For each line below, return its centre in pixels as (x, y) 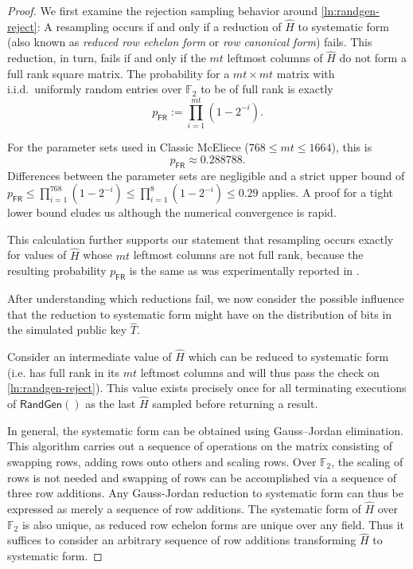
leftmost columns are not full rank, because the (248, 255)
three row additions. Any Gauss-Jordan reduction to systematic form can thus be (205, 493)
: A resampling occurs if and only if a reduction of (159, 26)
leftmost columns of (275, 58)
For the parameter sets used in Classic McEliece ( (128, 147)
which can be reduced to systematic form (288, 357)
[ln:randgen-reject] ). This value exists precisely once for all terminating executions (207, 388)
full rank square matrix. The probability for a (119, 73)
